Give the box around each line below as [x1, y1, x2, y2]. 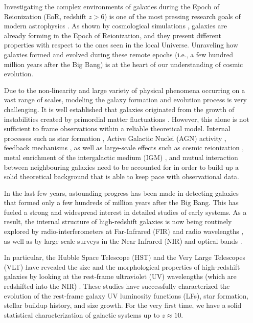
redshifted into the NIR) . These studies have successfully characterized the [4, 281, 230, 291]
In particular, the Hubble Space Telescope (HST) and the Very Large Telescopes [4, 252, 245, 262]
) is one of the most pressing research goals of [104, 11, 241, 21]
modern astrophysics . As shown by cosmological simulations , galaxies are [4, 21, 227, 31]
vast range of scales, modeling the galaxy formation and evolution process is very [4, 94, 247, 105]
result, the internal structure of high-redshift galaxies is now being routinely [4, 216, 232, 227]
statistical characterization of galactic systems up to [4, 309, 160, 320]
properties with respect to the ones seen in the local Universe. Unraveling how [4, 40, 238, 50]
